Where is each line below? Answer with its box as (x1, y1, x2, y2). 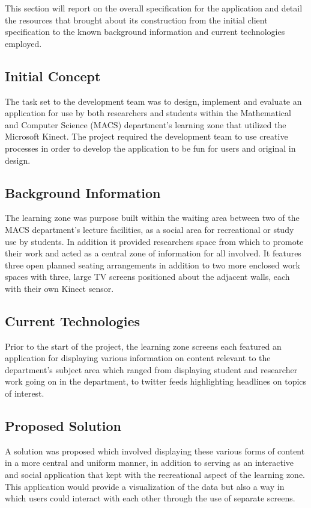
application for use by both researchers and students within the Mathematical (5, 107, 291, 119)
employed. (5, 37, 42, 49)
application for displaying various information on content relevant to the (5, 352, 271, 364)
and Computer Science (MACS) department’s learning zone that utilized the (5, 118, 286, 131)
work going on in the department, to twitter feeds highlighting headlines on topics (5, 375, 307, 388)
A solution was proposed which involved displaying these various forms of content (5, 444, 305, 457)
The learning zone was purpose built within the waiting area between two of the (5, 211, 300, 224)
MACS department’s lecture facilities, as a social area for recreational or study (5, 223, 294, 235)
